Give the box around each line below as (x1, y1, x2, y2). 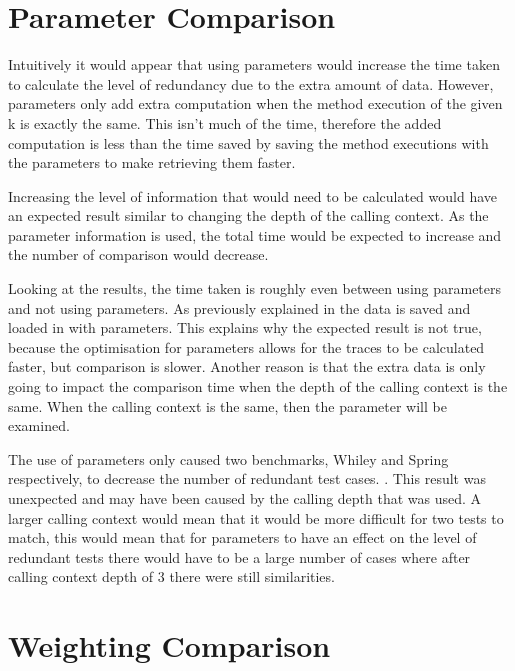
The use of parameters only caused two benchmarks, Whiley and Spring (8, 448, 449, 469)
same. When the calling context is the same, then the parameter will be (8, 395, 447, 416)
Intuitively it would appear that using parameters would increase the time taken (8, 54, 500, 75)
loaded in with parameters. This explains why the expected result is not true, (8, 317, 482, 338)
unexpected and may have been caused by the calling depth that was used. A (8, 488, 482, 508)
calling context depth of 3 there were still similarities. (8, 566, 335, 587)
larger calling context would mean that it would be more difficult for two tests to (8, 507, 504, 528)
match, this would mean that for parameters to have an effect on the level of (8, 527, 477, 548)
